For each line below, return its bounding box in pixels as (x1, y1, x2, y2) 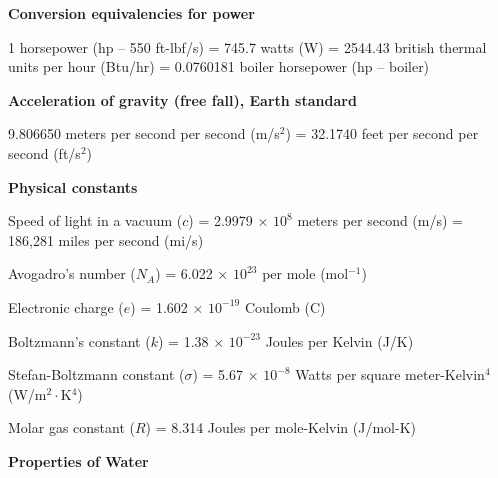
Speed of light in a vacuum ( (8, 210, 183, 231)
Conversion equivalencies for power (8, 3, 255, 23)
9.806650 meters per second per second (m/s (8, 123, 280, 144)
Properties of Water (8, 450, 149, 471)
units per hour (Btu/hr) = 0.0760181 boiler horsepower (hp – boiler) (8, 56, 430, 77)
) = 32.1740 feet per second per (285, 123, 479, 144)
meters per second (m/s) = (297, 210, 463, 231)
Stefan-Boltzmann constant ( (8, 364, 185, 385)
